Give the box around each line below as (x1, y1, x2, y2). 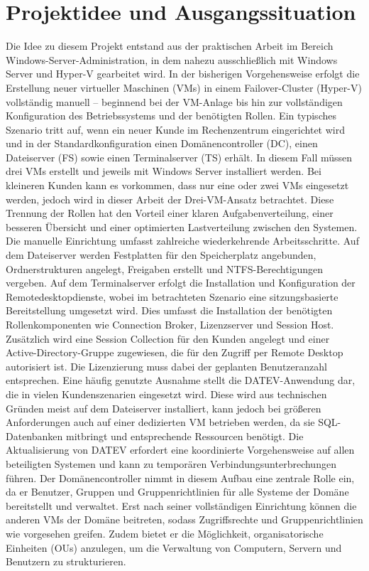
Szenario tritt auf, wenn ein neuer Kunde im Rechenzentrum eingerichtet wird (6, 122, 345, 137)
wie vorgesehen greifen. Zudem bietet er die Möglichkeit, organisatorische (6, 525, 324, 540)
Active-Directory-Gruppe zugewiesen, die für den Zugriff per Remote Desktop (6, 345, 343, 360)
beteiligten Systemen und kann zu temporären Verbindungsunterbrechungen (6, 456, 336, 471)
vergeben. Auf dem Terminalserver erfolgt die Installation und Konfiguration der (6, 275, 356, 290)
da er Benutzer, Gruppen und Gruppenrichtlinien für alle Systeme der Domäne (6, 484, 349, 499)
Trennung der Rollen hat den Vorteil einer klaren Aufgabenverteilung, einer (6, 206, 334, 220)
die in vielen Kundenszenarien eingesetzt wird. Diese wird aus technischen (6, 386, 327, 401)
